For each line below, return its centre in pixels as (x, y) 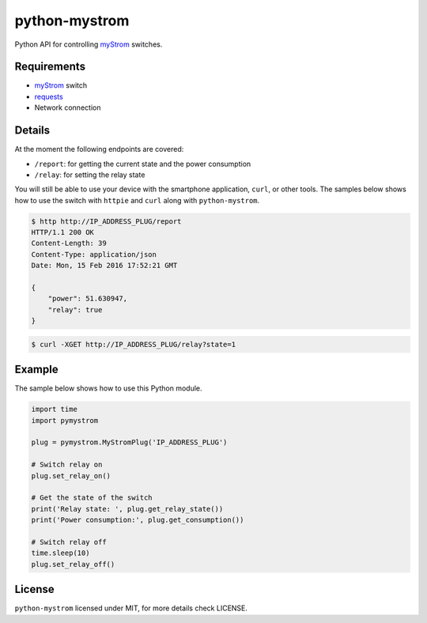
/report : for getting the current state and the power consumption (143, 164)
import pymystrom (65, 420)
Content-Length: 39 (69, 244)
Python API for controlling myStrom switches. (89, 44)
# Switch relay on (67, 465)
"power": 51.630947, (88, 299)
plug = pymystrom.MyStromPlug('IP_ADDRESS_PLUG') (129, 442)
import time (55, 410)
